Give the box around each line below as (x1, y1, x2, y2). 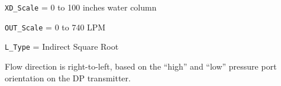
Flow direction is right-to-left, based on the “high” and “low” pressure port (5, 60, 277, 72)
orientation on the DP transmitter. (5, 71, 131, 84)
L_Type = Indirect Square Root (5, 40, 119, 53)
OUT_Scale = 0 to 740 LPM (5, 20, 106, 33)
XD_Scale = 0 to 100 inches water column (5, 1, 157, 13)
